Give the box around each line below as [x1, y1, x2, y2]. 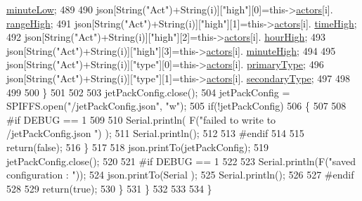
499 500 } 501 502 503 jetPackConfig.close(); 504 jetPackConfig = [6, 84, 290, 99]
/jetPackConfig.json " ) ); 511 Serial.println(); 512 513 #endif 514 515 [6, 126, 304, 141]
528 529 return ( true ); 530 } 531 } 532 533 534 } [6, 181, 212, 195]
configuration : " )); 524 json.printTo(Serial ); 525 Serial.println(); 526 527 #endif [6, 167, 354, 182]
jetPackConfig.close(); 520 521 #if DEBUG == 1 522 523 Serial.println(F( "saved [6, 153, 356, 168]
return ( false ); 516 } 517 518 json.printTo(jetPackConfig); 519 [6, 139, 269, 154]
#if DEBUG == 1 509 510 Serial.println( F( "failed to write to [6, 112, 276, 127]
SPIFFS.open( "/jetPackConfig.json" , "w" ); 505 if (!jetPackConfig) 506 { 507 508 [6, 98, 347, 113]
